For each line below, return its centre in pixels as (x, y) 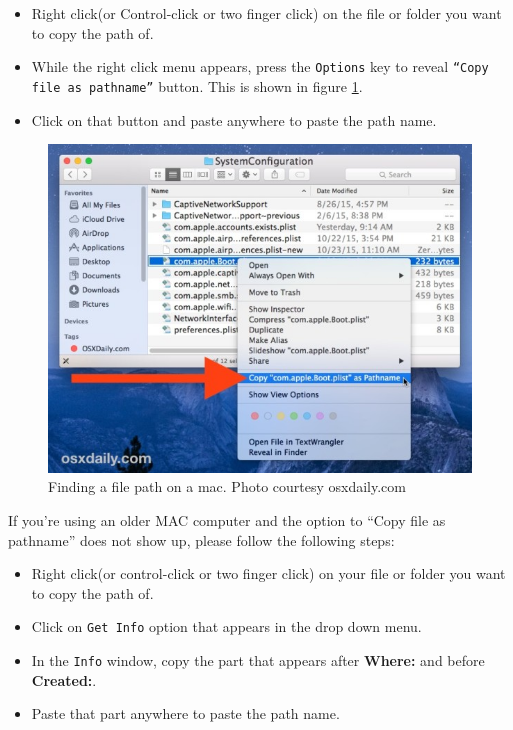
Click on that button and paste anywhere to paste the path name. (234, 119)
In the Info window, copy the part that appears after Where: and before (258, 660)
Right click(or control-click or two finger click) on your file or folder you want (268, 573)
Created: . (64, 679)
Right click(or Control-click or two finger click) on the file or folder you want (266, 13)
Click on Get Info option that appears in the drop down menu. (226, 626)
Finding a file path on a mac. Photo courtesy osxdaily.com (227, 486)
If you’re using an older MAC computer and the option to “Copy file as (227, 520)
